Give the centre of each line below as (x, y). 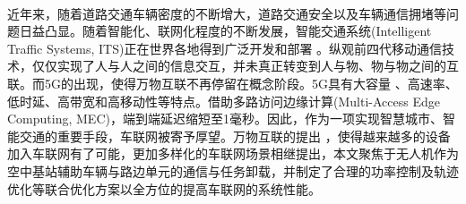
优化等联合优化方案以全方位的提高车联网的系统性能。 (164, 188)
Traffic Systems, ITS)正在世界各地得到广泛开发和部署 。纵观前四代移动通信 (225, 48)
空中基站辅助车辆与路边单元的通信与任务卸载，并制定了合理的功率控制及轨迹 (233, 170)
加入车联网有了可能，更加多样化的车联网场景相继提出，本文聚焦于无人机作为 (233, 153)
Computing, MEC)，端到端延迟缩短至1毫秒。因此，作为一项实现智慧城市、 (225, 119)
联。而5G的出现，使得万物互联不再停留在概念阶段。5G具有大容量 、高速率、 (233, 83)
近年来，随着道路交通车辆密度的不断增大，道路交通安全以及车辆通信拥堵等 (227, 13)
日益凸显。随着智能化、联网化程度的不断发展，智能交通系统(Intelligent (225, 31)
